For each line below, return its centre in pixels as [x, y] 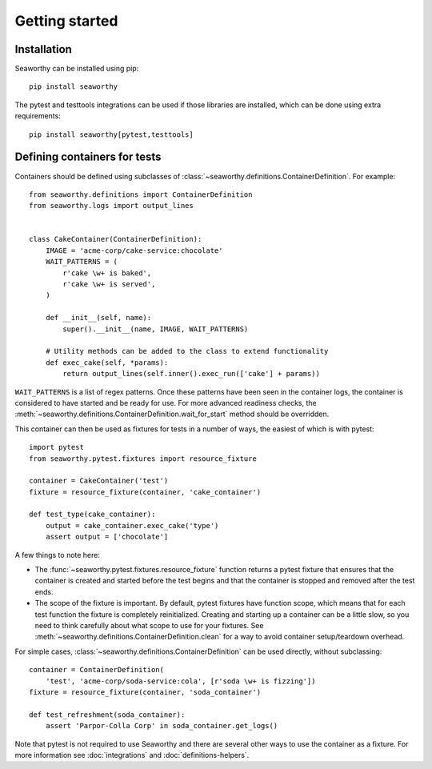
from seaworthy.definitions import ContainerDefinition [141, 194]
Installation [43, 49]
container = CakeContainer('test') [99, 481]
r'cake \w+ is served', [109, 284]
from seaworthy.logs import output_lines [111, 206]
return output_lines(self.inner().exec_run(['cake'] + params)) [191, 374]
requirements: [38, 116]
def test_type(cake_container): [92, 515]
